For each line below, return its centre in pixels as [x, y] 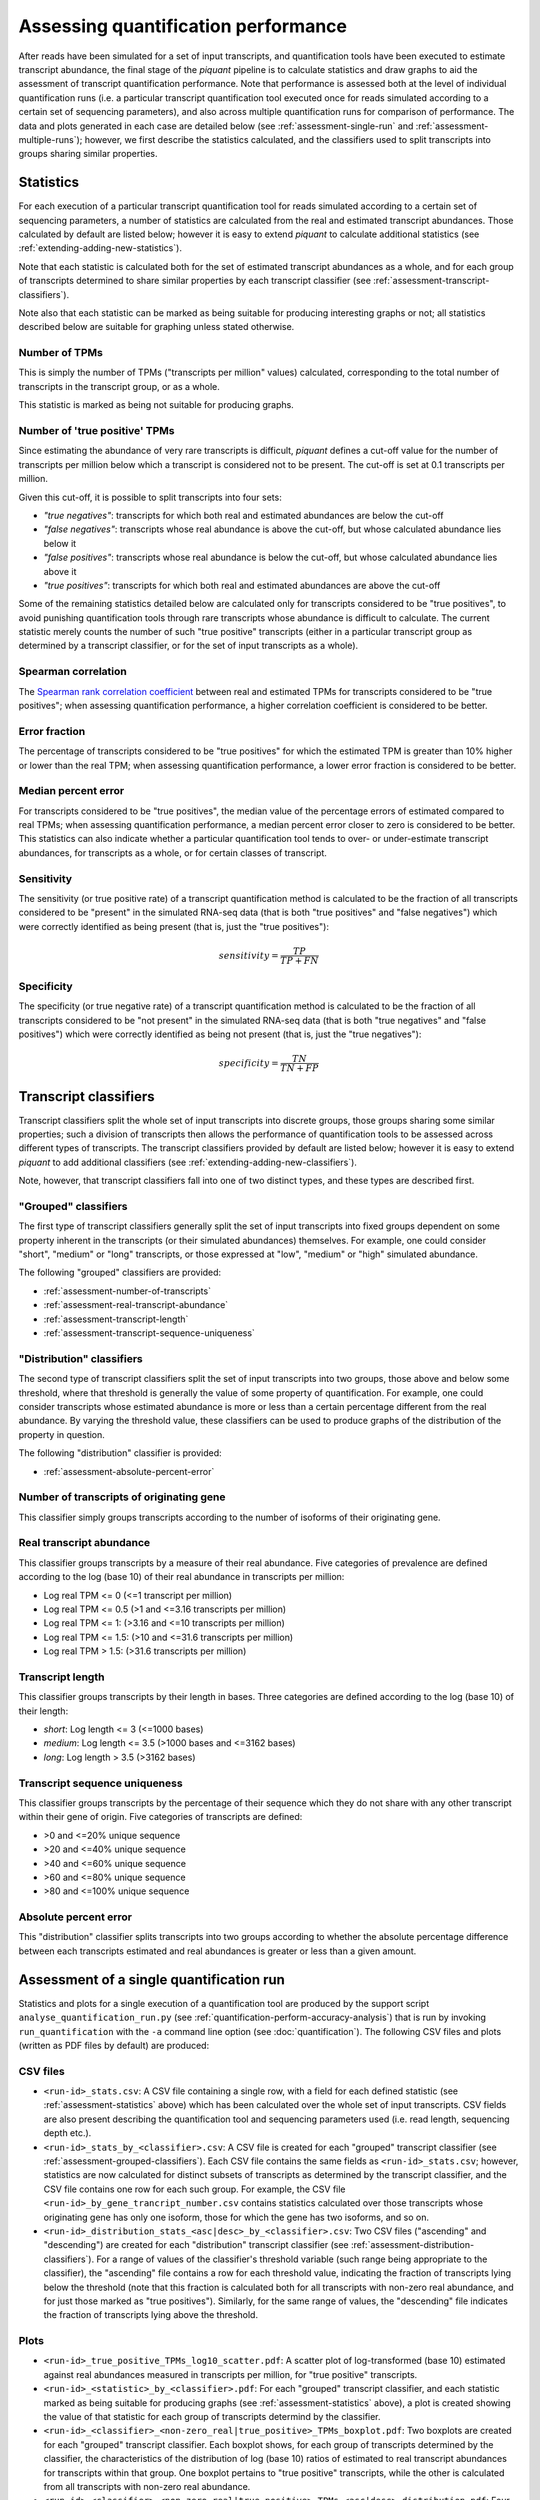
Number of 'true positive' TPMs [96, 430]
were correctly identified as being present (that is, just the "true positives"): [174, 926]
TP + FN [299, 960]
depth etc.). [67, 2133]
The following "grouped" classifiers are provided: [120, 1272]
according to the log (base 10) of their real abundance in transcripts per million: [181, 1577]
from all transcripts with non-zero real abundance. [147, 2486]
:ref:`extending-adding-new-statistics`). [100, 248]
